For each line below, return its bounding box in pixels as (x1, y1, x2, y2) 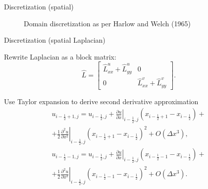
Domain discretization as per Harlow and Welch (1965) (24, 18, 191, 28)
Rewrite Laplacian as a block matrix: (4, 51, 116, 62)
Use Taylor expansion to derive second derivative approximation (4, 96, 199, 106)
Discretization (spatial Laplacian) (4, 35, 105, 45)
